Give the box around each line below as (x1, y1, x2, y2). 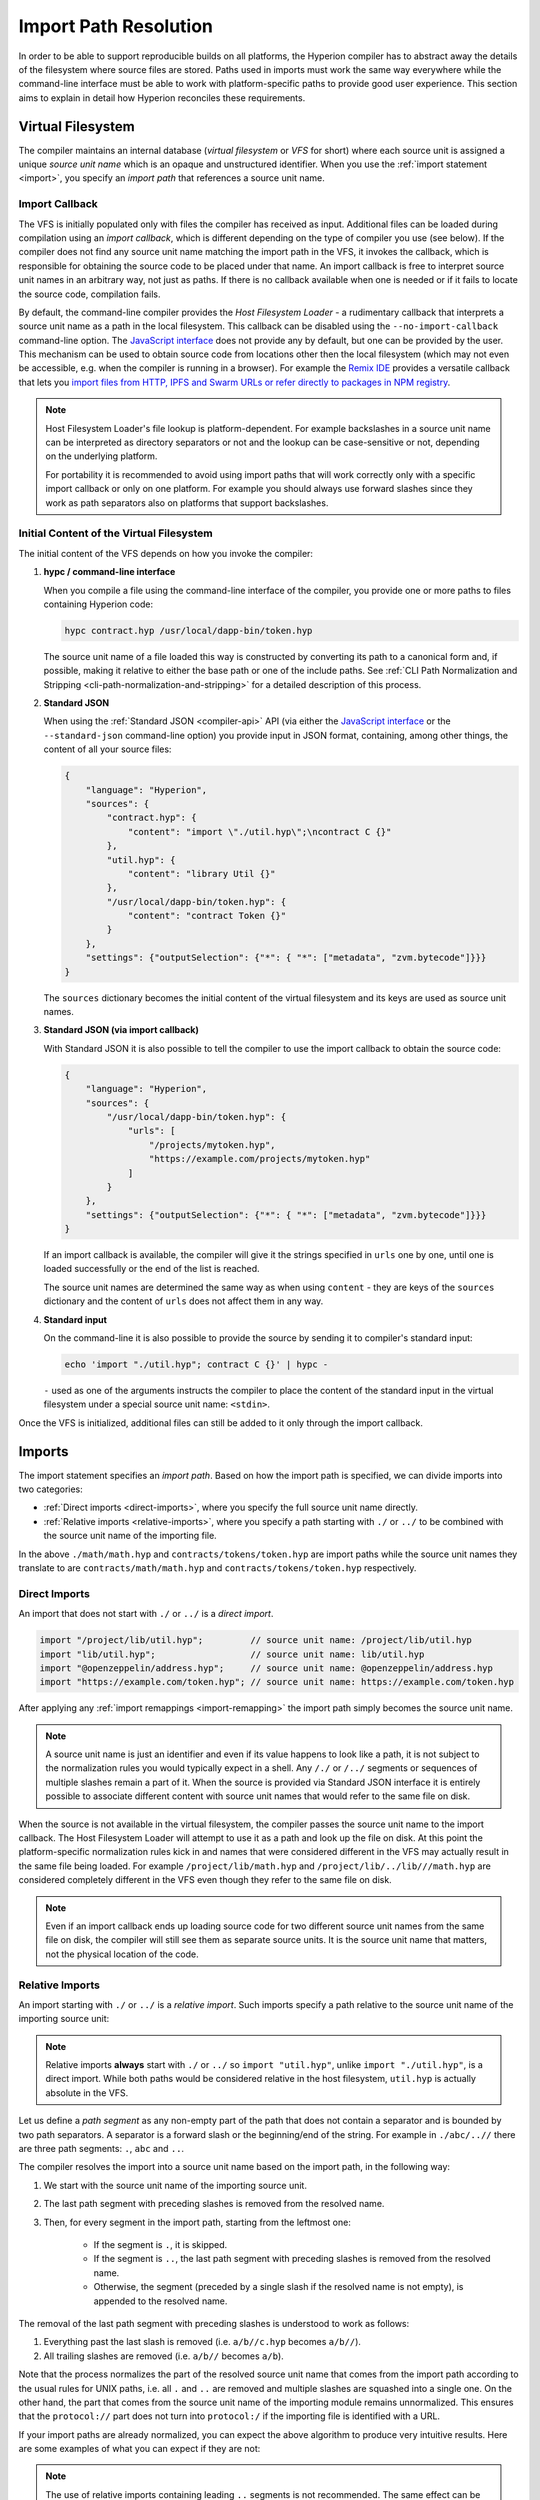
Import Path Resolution (18, 15, 214, 37)
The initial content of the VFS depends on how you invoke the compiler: (18, 547, 314, 559)
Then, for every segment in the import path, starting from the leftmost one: (43, 2216, 352, 2228)
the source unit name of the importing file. (43, 1530, 217, 1542)
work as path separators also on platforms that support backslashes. (45, 496, 329, 509)
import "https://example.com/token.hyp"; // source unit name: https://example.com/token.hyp (39, 1676, 515, 1688)
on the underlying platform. (45, 450, 158, 462)
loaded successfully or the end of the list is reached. (43, 1263, 260, 1275)
